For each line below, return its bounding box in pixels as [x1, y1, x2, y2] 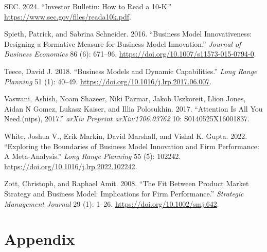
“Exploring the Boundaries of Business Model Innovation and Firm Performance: [4, 140, 259, 151]
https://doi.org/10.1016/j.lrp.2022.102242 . [4, 160, 137, 171]
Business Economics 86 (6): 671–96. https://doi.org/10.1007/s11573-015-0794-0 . [4, 48, 256, 59]
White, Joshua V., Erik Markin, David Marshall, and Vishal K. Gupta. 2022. [4, 130, 247, 141]
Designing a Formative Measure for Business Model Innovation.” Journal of [4, 38, 241, 49]
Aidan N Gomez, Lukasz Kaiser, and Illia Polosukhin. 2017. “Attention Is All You [4, 103, 263, 114]
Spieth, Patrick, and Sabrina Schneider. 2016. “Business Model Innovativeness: [4, 28, 252, 39]
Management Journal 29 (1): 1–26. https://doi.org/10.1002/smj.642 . [4, 198, 219, 209]
